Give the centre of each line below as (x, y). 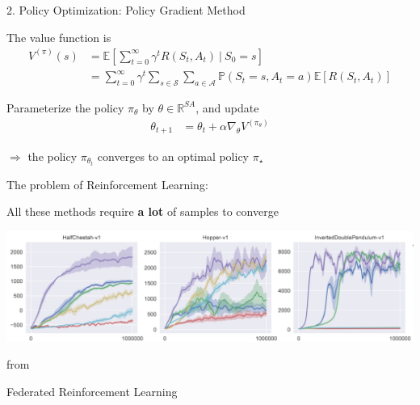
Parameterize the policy (65, 107)
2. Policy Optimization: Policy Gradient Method (126, 10)
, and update (227, 107)
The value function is (59, 37)
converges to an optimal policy (173, 156)
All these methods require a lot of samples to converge (143, 211)
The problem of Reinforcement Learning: (107, 184)
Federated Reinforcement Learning (92, 391)
